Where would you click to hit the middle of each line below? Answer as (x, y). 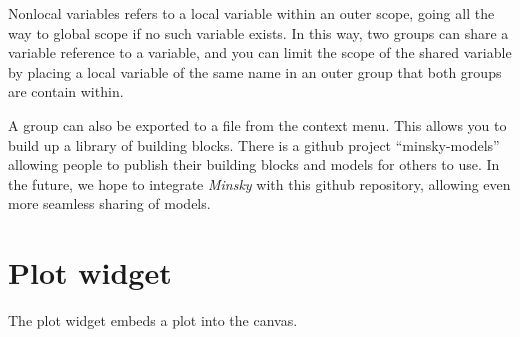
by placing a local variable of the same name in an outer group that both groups (255, 71)
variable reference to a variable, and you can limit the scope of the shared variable (260, 52)
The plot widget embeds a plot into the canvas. (153, 320)
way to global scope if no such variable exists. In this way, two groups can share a (258, 32)
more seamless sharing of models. (109, 203)
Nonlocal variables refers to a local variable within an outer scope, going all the (251, 13)
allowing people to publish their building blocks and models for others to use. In (254, 164)
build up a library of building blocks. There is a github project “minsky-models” (254, 144)
